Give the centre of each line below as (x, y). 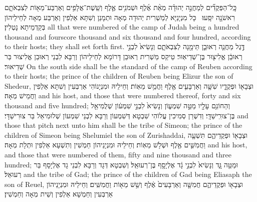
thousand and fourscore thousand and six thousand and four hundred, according (128, 36)
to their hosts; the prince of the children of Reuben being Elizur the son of (119, 76)
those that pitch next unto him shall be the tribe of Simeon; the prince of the (123, 125)
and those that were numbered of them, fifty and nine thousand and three (118, 154)
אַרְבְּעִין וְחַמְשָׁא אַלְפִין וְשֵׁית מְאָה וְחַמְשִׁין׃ (59, 194)
